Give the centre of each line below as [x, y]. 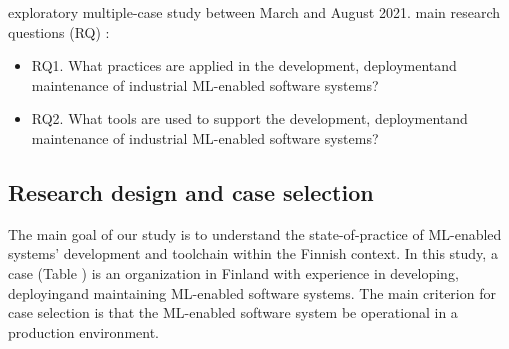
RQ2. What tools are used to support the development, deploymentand [249, 118]
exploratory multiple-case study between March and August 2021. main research [254, 12]
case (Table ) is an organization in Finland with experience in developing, [233, 272]
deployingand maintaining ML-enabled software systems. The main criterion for [252, 292]
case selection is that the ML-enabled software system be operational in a [233, 312]
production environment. [84, 331]
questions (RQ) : [59, 31]
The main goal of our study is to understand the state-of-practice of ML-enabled [255, 233]
